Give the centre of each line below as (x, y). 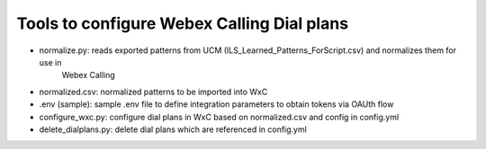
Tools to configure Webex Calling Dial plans (183, 23)
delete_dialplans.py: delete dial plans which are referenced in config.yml (173, 129)
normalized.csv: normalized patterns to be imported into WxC (153, 92)
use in (50, 62)
